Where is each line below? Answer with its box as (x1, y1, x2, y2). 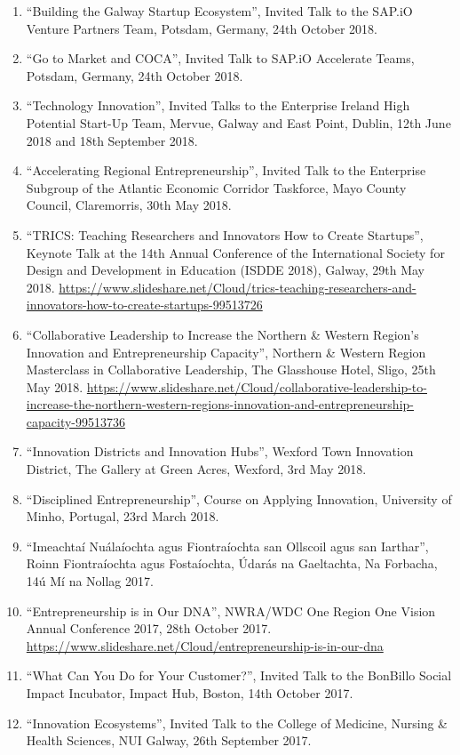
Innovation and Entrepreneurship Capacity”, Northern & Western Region (26, 342, 426, 361)
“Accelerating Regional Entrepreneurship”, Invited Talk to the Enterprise (26, 161, 426, 180)
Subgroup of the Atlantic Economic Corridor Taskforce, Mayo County (26, 178, 407, 197)
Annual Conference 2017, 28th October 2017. (26, 619, 272, 638)
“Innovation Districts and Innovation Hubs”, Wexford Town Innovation (26, 442, 414, 461)
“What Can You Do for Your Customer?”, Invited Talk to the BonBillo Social (26, 666, 452, 685)
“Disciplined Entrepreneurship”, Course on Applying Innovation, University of (26, 489, 452, 508)
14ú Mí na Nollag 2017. (26, 572, 154, 590)
